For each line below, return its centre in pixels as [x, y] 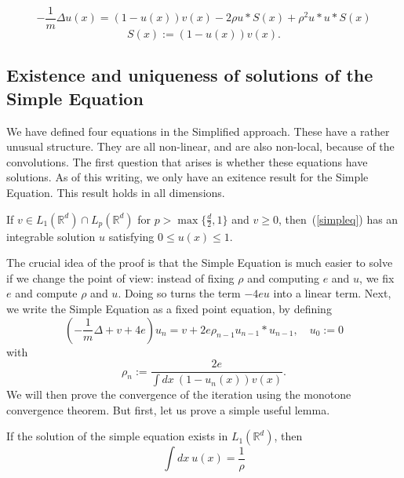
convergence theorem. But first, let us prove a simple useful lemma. [168, 409]
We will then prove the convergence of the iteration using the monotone [179, 394]
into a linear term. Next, [332, 293]
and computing [283, 277]
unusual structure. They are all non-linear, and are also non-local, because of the [200, 146]
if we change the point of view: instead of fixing [120, 277]
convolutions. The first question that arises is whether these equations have [187, 161]
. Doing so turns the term [179, 293]
